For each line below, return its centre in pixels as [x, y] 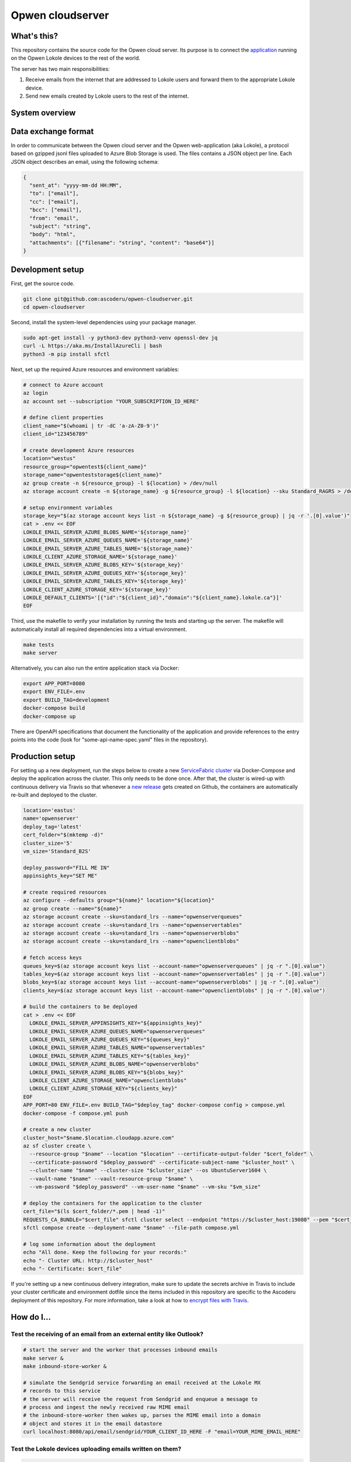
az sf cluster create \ [57, 1146]
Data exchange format [52, 131]
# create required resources [65, 892]
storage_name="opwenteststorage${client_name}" [92, 475]
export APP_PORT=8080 [54, 684]
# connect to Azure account [63, 385]
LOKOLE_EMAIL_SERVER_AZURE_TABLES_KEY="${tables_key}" [110, 1056]
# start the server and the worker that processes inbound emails [120, 1350]
